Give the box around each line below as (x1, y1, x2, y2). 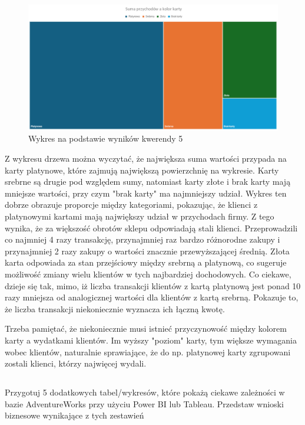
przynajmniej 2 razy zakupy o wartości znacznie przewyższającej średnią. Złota (5, 244, 290, 257)
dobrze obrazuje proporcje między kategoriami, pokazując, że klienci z (5, 198, 258, 211)
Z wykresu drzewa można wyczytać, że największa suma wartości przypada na (5, 152, 287, 165)
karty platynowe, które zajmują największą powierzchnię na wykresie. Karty (5, 164, 279, 176)
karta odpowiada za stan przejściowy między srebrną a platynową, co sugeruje (5, 256, 287, 269)
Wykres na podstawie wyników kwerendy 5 (28, 132, 183, 145)
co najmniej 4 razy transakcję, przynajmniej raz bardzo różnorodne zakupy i (5, 233, 280, 246)
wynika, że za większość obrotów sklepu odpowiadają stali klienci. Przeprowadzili (5, 221, 298, 234)
